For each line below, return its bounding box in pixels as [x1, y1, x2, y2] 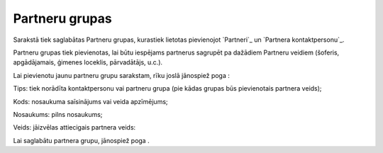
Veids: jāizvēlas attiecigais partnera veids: [13, 123, 136, 132]
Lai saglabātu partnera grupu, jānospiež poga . [13, 136, 150, 144]
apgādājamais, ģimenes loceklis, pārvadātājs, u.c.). [13, 58, 163, 67]
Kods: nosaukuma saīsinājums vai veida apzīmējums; [13, 97, 168, 106]
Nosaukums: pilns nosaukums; [13, 110, 103, 118]
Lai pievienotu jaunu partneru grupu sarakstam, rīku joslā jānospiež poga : [13, 71, 231, 79]
